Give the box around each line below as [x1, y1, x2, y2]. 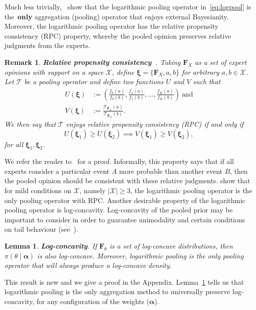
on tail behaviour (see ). [4, 224, 79, 234]
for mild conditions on [4, 185, 72, 196]
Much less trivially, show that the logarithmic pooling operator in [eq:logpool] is [4, 1, 252, 11]
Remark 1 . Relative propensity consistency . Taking [4, 56, 181, 67]
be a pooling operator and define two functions [24, 76, 164, 87]
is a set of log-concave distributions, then [109, 241, 233, 251]
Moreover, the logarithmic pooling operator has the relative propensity [4, 21, 218, 31]
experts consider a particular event [4, 165, 110, 176]
